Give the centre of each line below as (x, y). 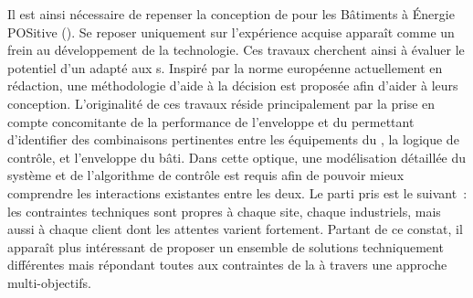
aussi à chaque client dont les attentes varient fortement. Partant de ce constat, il (235, 229)
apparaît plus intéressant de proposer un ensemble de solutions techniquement (226, 246)
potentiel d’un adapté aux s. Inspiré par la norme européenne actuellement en (225, 67)
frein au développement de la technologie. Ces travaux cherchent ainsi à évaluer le (236, 50)
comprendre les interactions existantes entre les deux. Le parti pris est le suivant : (237, 192)
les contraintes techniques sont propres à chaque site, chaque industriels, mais (224, 211)
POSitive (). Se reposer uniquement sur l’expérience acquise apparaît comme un (231, 32)
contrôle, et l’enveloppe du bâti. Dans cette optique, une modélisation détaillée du (237, 157)
